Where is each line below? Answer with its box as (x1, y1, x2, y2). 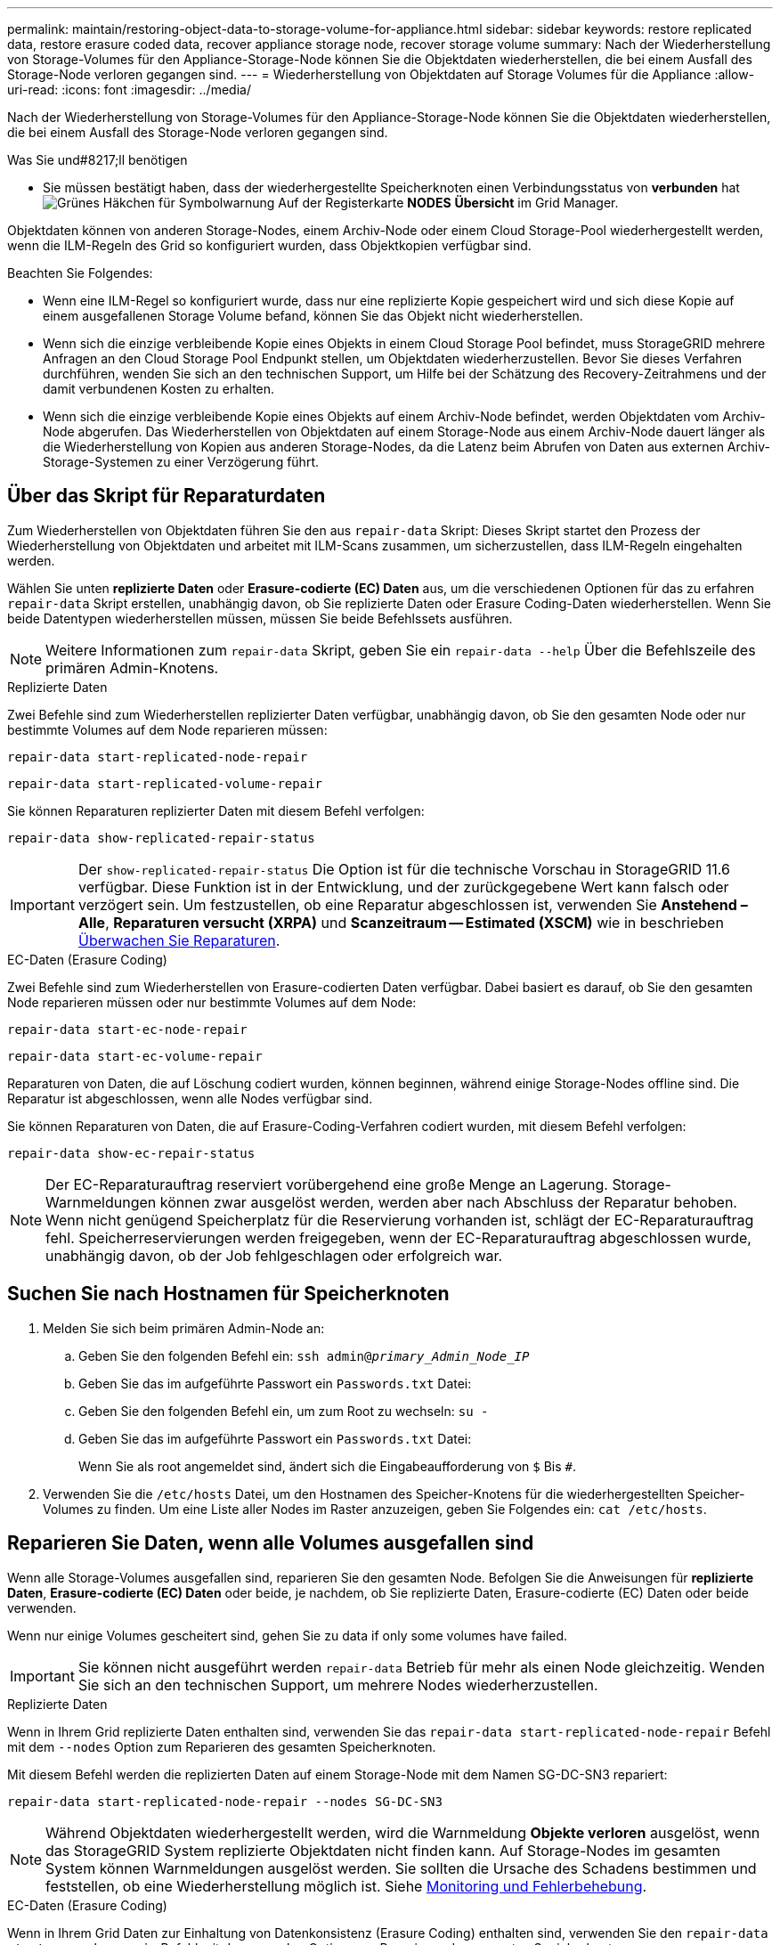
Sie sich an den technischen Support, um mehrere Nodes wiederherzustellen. (77, 1675, 598, 1694)
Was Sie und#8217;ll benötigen (7, 152, 188, 167)
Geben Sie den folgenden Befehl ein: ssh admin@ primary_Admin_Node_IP (78, 1347, 530, 1363)
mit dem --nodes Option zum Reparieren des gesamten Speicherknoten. (7, 1738, 436, 1754)
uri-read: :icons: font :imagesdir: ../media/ (7, 82, 251, 97)
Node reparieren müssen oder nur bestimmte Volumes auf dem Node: (7, 994, 417, 1010)
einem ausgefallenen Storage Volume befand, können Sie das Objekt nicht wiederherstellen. (43, 308, 583, 323)
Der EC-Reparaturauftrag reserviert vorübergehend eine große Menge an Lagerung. (45, 1175, 608, 1193)
